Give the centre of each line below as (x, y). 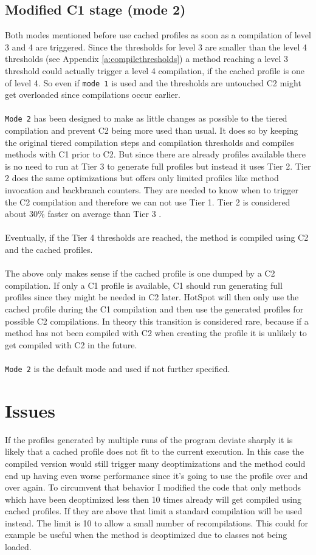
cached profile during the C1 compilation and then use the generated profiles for (154, 309)
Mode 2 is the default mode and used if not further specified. (118, 368)
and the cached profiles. (49, 250)
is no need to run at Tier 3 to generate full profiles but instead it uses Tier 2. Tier (158, 166)
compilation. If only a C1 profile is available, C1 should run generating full (144, 285)
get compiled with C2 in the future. (71, 344)
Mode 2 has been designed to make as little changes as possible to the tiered (146, 118)
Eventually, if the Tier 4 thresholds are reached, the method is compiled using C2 (157, 237)
